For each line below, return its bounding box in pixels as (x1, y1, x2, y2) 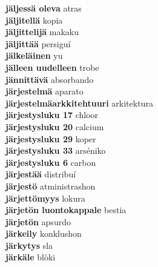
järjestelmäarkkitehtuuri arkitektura (5, 96, 153, 109)
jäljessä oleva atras (5, 2, 82, 14)
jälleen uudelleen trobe (5, 61, 99, 73)
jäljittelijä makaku (5, 25, 79, 38)
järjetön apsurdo (5, 215, 71, 228)
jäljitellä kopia (5, 13, 63, 26)
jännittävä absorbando (5, 73, 94, 85)
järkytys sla (5, 239, 53, 251)
